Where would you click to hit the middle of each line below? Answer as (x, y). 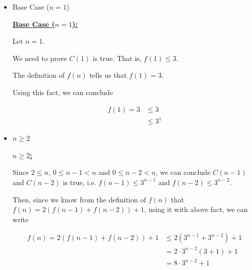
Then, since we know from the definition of (79, 199)
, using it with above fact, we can (196, 209)
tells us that (108, 75)
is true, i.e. (80, 182)
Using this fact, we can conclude (63, 92)
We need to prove (40, 58)
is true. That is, (117, 58)
